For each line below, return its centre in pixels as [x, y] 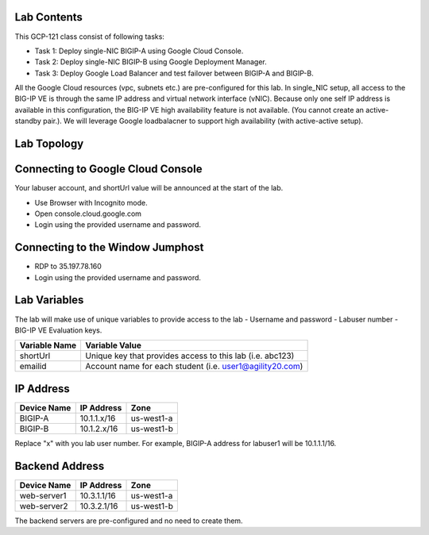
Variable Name [48, 345]
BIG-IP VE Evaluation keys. [58, 330]
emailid [33, 367]
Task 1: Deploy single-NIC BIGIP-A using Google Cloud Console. [139, 51]
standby [28, 121]
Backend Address [60, 466]
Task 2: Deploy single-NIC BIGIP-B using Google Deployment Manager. [151, 62]
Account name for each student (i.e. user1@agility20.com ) [194, 367]
